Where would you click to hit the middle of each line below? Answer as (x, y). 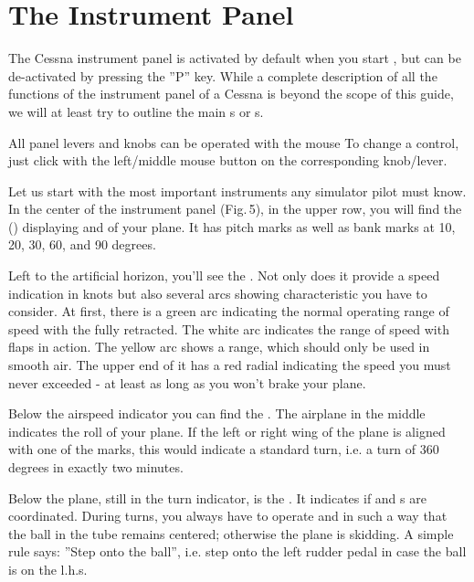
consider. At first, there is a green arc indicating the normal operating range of (229, 311)
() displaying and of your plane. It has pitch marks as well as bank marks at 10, (232, 226)
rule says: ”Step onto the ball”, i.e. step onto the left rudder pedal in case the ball (237, 551)
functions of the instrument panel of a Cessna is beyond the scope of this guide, (231, 94)
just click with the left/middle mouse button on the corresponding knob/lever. (228, 160)
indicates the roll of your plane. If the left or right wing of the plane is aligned (227, 431)
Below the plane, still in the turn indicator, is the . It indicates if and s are (217, 497)
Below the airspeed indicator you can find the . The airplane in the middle (217, 413)
